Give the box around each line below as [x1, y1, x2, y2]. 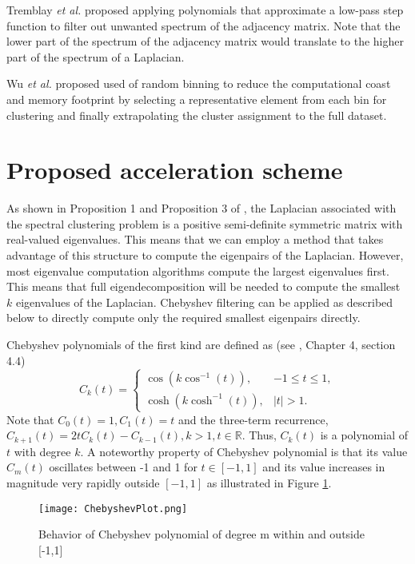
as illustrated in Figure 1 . [206, 475, 332, 491]
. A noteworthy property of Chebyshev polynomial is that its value [80, 443, 408, 459]
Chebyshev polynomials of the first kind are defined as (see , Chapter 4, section [6, 336, 396, 353]
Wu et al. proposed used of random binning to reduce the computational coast [6, 75, 391, 92]
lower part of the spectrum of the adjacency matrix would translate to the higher [6, 33, 404, 50]
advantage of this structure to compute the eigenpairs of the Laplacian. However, [6, 247, 404, 264]
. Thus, [241, 427, 277, 443]
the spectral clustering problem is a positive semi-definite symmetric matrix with [6, 215, 403, 232]
